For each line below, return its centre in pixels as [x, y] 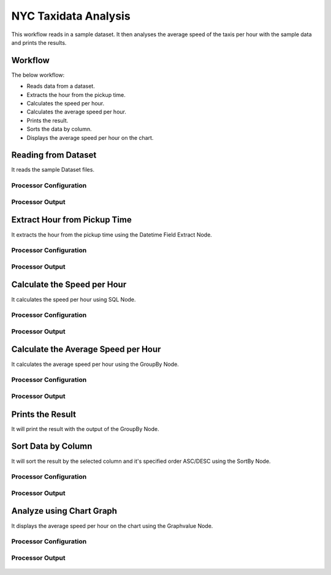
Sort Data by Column [52, 447]
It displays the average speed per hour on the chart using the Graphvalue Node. [112, 526]
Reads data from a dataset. [61, 86]
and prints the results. [39, 42]
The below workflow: [38, 75]
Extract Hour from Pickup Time [71, 220]
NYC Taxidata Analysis [71, 16]
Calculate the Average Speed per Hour [86, 349]
